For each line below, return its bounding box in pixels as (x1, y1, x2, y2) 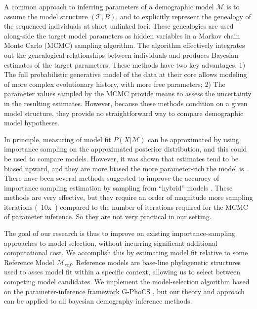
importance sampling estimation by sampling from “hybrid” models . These (4, 182, 233, 193)
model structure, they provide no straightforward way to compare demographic (4, 108, 244, 118)
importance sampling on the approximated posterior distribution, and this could (4, 144, 247, 154)
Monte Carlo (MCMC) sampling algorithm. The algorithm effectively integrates (4, 40, 245, 50)
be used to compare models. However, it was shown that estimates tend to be (4, 153, 239, 163)
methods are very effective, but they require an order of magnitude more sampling (4, 192, 253, 202)
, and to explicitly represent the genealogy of (116, 11, 251, 21)
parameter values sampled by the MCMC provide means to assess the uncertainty (4, 88, 252, 99)
